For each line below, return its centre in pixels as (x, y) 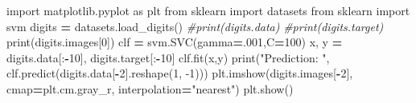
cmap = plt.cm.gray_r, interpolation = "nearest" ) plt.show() (150, 88)
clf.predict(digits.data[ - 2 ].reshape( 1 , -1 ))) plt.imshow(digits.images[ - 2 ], (180, 73)
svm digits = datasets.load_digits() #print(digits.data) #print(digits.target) (195, 26)
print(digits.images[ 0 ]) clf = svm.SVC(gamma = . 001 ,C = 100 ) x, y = (175, 42)
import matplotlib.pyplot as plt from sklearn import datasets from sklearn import (208, 10)
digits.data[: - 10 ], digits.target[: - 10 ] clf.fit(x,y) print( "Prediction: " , (168, 57)
